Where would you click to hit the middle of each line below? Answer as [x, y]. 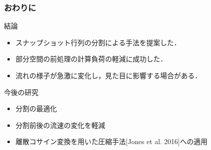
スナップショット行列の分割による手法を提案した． [98, 42]
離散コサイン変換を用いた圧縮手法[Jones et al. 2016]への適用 [111, 141]
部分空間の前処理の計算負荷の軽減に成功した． [91, 59]
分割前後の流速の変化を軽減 [60, 125]
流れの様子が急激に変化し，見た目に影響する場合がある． [108, 75]
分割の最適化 [36, 108]
